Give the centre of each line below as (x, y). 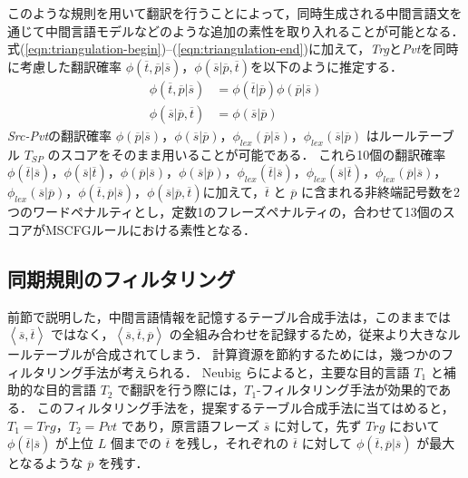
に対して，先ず (317, 425)
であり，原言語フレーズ (190, 425)
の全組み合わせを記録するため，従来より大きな (308, 334)
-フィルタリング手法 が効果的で (348, 390)
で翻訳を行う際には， (181, 390)
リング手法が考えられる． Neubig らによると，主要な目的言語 (227, 371)
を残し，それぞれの (232, 443)
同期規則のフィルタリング (122, 278)
